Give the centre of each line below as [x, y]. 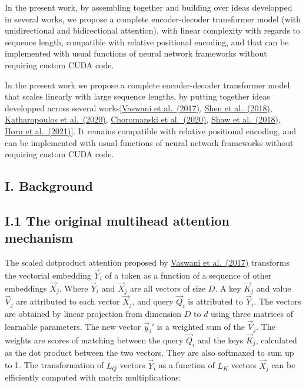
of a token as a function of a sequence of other [188, 275]
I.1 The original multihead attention [117, 220]
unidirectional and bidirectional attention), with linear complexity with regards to [153, 30]
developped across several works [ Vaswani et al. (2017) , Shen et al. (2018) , [139, 107]
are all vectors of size [168, 288]
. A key [228, 288]
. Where [74, 288]
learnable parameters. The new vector [73, 326]
